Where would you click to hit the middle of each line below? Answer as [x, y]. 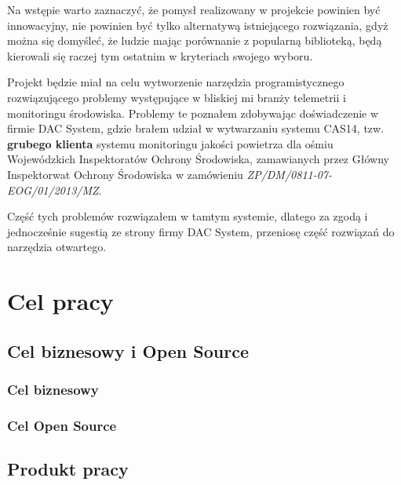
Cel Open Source [62, 425]
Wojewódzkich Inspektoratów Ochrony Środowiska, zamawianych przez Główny [198, 159]
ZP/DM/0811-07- [290, 174]
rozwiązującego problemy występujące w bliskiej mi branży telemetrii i [177, 97]
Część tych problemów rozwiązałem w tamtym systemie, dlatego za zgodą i [188, 216]
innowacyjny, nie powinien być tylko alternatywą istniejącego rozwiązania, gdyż [198, 25]
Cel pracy [60, 301]
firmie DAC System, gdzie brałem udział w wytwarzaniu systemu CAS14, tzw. [196, 128]
